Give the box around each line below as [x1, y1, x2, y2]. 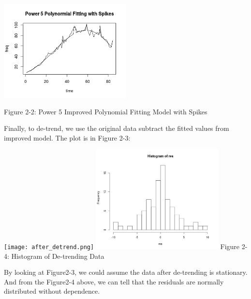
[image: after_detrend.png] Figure [4, 241, 240, 251]
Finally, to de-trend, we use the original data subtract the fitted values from [4, 123, 229, 133]
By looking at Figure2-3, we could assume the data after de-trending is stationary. [4, 267, 248, 277]
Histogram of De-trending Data [11, 251, 104, 261]
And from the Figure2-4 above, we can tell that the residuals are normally [4, 276, 224, 286]
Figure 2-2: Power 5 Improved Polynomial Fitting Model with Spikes [4, 107, 207, 117]
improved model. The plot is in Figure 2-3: [4, 132, 131, 142]
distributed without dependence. [4, 286, 100, 296]
